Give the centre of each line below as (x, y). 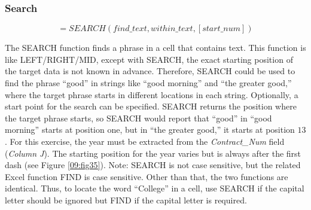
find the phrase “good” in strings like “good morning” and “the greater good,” (148, 83)
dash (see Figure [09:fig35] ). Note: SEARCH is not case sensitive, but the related (153, 165)
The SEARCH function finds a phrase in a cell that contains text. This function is (155, 48)
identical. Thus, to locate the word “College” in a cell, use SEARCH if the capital (155, 188)
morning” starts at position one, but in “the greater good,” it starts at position (150, 130)
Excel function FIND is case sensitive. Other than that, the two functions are (147, 176)
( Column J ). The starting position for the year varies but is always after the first (153, 153)
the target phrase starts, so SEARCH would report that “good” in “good (138, 118)
